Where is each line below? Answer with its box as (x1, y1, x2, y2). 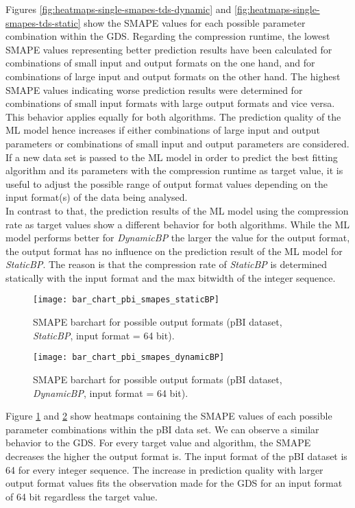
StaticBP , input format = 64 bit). (33, 328, 175, 342)
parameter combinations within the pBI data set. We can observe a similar (5, 422, 319, 436)
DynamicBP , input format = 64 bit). (33, 385, 188, 400)
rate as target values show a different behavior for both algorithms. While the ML (5, 217, 350, 231)
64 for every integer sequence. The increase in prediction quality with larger (5, 462, 323, 476)
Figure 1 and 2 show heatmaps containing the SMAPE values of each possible (5, 409, 332, 423)
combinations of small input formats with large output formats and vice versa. (5, 96, 335, 110)
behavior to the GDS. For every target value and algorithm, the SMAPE (5, 435, 311, 450)
